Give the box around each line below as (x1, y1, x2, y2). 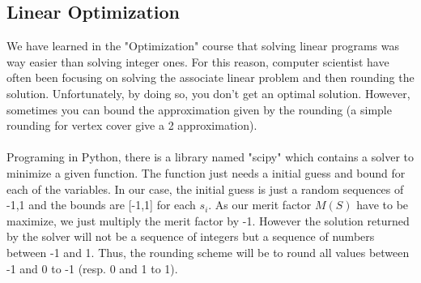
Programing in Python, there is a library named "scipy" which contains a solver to (6, 148, 414, 165)
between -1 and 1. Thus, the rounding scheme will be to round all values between (6, 243, 410, 260)
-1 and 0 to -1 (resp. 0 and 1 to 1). (6, 259, 178, 277)
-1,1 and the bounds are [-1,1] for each (6, 196, 196, 213)
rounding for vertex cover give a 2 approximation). (6, 117, 257, 134)
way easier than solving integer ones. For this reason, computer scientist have (6, 53, 389, 70)
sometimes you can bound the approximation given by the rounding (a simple (6, 101, 392, 118)
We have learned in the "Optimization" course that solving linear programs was (6, 37, 400, 54)
